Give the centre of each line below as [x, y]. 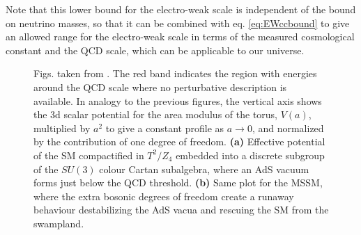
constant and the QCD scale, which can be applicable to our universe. [155, 50]
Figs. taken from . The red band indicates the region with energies [175, 73]
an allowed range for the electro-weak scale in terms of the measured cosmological [180, 37]
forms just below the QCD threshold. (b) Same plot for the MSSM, [178, 183]
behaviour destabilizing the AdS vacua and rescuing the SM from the [181, 210]
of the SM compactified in [89, 155]
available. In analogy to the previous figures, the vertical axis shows [178, 100]
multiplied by [62, 128]
